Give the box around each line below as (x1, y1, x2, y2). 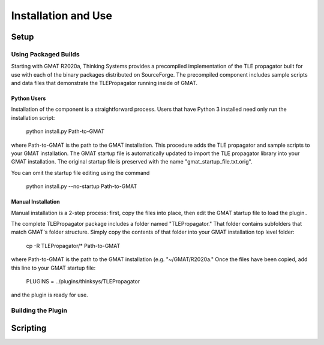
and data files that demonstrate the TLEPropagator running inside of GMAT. (11, 80, 198, 87)
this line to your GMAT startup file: (11, 264, 96, 271)
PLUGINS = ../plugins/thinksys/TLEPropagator (26, 277, 140, 285)
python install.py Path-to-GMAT (26, 128, 105, 135)
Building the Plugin (11, 306, 68, 314)
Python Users (11, 95, 46, 102)
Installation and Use (11, 9, 112, 22)
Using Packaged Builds (11, 50, 80, 58)
